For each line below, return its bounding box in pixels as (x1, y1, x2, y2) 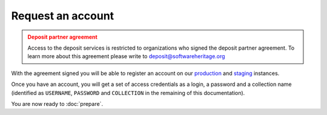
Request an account (11, 9, 114, 22)
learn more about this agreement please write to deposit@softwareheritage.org (27, 53, 225, 60)
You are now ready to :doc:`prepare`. (11, 100, 103, 107)
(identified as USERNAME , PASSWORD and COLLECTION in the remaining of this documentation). (11, 89, 245, 96)
